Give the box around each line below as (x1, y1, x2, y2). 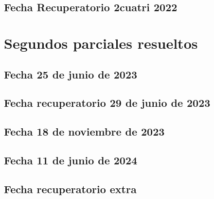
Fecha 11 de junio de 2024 (4, 152, 138, 167)
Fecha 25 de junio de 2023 (4, 66, 138, 81)
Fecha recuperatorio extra (4, 181, 137, 196)
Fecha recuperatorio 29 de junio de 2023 (4, 95, 211, 110)
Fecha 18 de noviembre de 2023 (4, 124, 165, 139)
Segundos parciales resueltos (4, 33, 198, 53)
